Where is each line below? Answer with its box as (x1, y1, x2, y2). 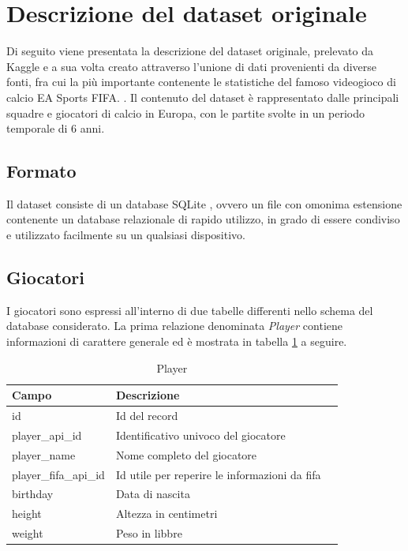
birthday (12, 485, 54, 502)
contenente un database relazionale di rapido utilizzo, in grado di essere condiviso (6, 211, 400, 227)
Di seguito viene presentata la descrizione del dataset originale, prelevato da (6, 43, 373, 59)
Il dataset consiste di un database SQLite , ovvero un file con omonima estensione (6, 195, 402, 212)
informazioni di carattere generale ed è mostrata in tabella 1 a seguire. (6, 333, 347, 350)
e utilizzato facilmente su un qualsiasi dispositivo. (6, 227, 245, 243)
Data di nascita (115, 485, 190, 502)
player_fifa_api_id (12, 466, 105, 482)
